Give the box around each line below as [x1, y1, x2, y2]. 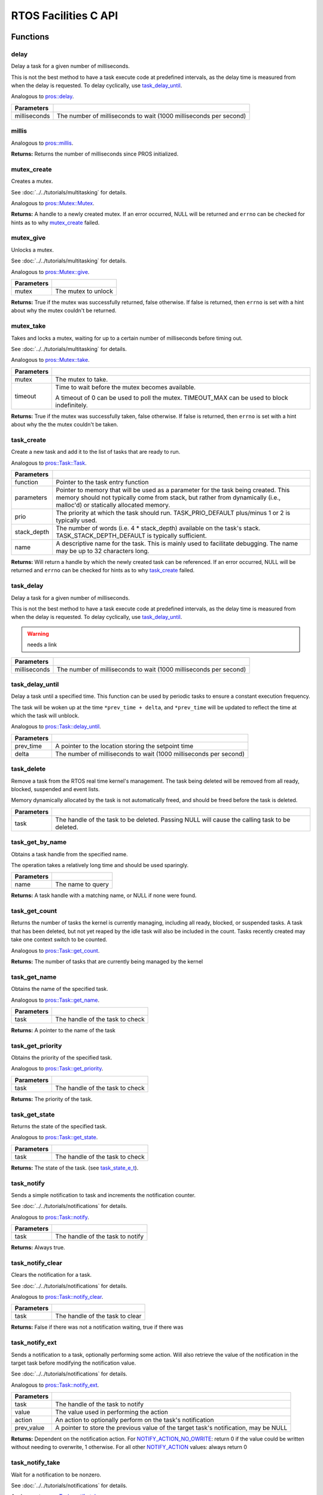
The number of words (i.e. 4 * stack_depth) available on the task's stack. [56, 524, 261, 532]
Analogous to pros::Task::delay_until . [11, 723, 101, 730]
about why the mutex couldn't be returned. [11, 307, 117, 314]
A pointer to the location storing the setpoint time [55, 742, 194, 750]
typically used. [56, 516, 97, 524]
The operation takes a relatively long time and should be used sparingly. [11, 861, 189, 868]
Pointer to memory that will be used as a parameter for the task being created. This [56, 486, 290, 495]
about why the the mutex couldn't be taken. [11, 421, 118, 428]
